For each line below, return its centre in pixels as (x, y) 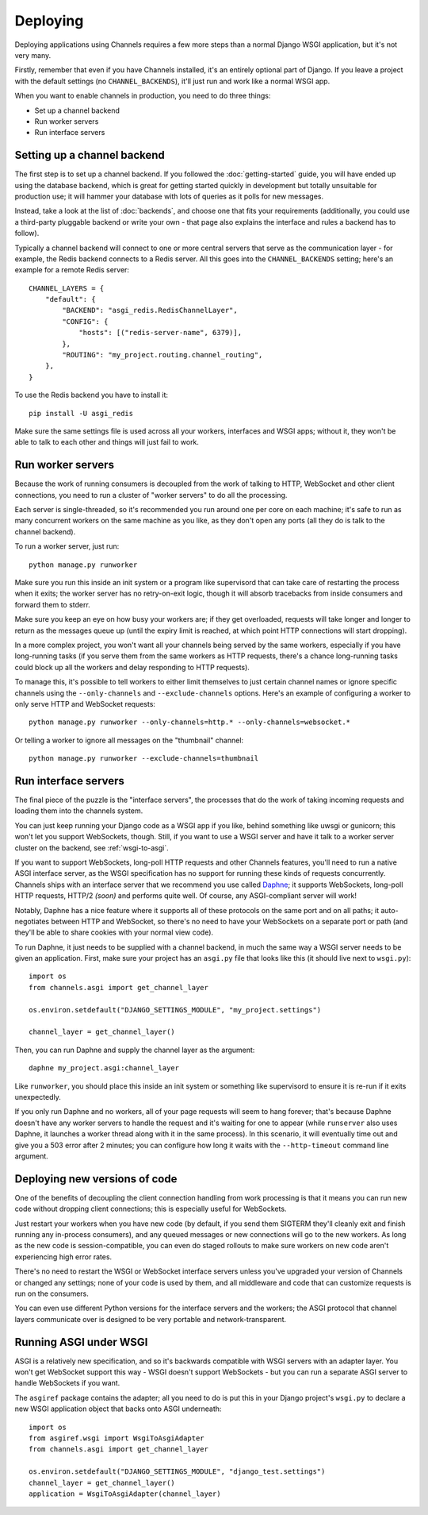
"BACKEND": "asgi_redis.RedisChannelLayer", (150, 310)
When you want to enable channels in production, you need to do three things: (143, 96)
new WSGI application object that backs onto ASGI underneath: (118, 1409)
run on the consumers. (52, 1293)
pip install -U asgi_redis (81, 413)
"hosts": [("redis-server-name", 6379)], (160, 333)
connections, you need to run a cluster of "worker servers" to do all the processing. (151, 495)
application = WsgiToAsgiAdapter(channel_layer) (125, 1494)
